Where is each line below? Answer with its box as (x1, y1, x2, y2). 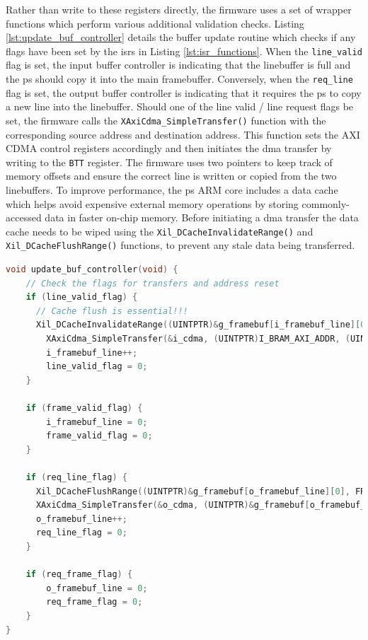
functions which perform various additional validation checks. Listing (6, 16, 304, 30)
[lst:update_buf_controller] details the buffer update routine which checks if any (6, 30, 356, 45)
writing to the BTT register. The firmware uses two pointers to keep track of (6, 154, 333, 169)
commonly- (301, 196, 350, 211)
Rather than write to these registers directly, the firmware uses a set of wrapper (6, 2, 352, 16)
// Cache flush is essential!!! (35, 306, 188, 316)
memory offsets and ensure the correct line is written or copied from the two (6, 168, 337, 183)
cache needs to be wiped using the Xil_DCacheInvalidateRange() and (6, 223, 314, 238)
